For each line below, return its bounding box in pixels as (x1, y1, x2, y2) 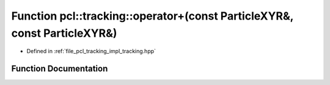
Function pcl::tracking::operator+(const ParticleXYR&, (11, 9, 293, 23)
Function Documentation (11, 64, 108, 74)
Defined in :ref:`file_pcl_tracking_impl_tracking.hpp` (26, 48, 156, 55)
